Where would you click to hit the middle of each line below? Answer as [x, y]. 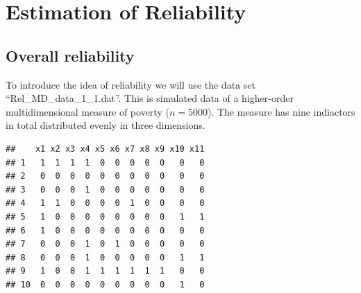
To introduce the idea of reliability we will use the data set [131, 84]
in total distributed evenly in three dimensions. [106, 125]
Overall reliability [70, 55]
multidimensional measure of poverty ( [87, 111]
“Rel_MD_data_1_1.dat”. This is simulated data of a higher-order [150, 98]
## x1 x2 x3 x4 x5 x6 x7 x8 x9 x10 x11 [105, 149]
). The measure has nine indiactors [281, 111]
